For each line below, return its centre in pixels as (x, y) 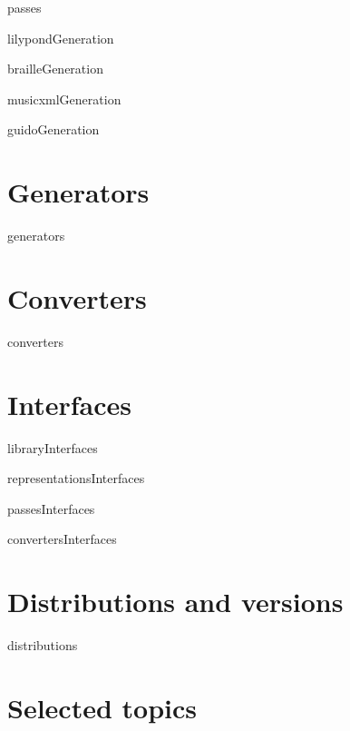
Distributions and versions (175, 602)
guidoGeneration (53, 129)
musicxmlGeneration (64, 99)
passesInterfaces (51, 508)
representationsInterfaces (76, 478)
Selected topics (102, 707)
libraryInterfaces (53, 447)
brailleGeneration (55, 69)
